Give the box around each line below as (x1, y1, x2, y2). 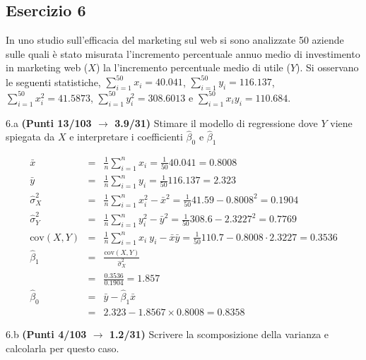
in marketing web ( (6, 60, 88, 75)
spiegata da (6, 129, 55, 144)
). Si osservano (296, 60, 359, 75)
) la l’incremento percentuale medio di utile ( (95, 60, 290, 75)
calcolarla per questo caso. (6, 340, 119, 355)
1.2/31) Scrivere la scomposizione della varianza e (109, 326, 329, 341)
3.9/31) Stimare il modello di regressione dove (114, 115, 318, 130)
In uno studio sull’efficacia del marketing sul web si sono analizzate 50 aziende (6, 32, 344, 47)
